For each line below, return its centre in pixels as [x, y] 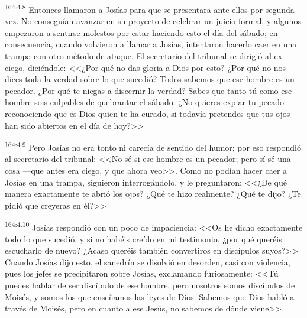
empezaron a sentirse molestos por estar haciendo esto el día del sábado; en [141, 32]
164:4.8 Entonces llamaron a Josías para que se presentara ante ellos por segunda [150, 9]
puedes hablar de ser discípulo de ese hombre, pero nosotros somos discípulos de [150, 285]
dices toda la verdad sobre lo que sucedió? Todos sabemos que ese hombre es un [150, 79]
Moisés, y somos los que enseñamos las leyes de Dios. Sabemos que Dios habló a [150, 296]
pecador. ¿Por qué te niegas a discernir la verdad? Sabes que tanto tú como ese [148, 90]
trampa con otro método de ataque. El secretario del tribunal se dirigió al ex [144, 56]
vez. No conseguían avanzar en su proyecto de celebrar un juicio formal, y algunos [153, 21]
